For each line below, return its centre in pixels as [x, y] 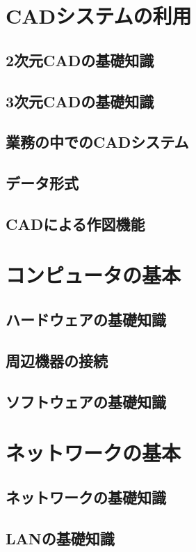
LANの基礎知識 [60, 538]
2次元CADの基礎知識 [80, 60]
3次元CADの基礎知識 [80, 101]
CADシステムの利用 [99, 16]
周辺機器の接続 [57, 360]
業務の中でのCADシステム [97, 142]
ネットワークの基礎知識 [86, 497]
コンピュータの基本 [93, 275]
